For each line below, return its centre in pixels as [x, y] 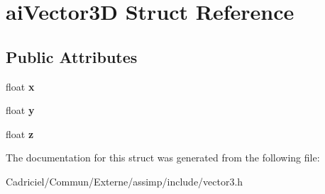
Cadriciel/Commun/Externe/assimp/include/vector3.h [125, 181]
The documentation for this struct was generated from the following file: [163, 158]
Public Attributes [72, 56]
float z [20, 133]
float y [20, 110]
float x [20, 86]
